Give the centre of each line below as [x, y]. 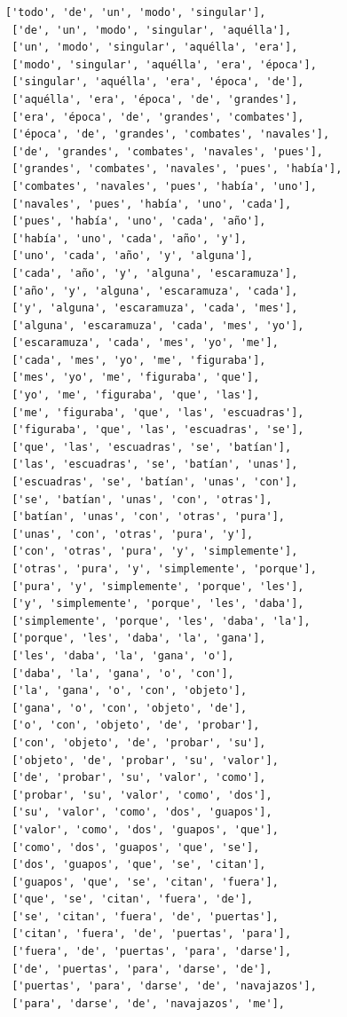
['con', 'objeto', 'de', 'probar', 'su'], [139, 742]
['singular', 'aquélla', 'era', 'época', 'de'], [158, 82]
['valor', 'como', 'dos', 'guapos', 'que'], [145, 829]
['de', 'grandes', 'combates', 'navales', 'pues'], [167, 151]
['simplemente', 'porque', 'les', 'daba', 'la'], [161, 621]
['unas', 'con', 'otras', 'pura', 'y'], [133, 534]
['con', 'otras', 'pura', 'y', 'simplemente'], [155, 552]
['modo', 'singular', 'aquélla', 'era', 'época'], [164, 64]
